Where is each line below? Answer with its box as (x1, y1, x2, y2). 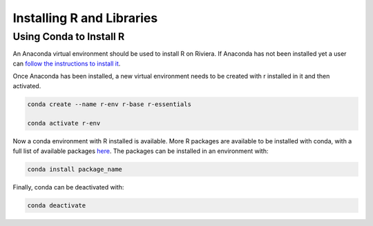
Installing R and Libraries (12, 10, 158, 25)
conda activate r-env (27, 119, 101, 127)
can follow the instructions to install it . (12, 59, 121, 68)
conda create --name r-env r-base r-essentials (27, 100, 191, 108)
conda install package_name (27, 165, 122, 173)
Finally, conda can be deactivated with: (12, 183, 124, 191)
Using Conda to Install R (12, 30, 125, 43)
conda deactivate (27, 201, 86, 209)
